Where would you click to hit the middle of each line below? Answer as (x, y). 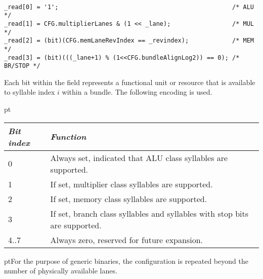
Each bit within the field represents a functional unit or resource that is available (130, 82)
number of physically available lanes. (61, 271)
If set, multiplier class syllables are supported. (131, 184)
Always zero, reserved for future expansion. (126, 240)
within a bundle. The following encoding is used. (137, 92)
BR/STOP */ (22, 66)
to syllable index (30, 92)
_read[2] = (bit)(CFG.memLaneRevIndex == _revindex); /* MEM (129, 41)
